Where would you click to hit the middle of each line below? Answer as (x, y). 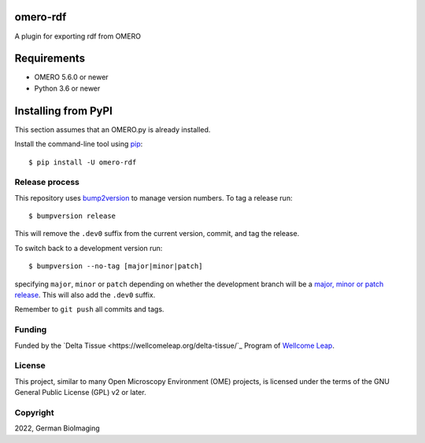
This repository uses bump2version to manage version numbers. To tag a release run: (153, 198)
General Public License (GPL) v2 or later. (80, 393)
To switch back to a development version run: (89, 248)
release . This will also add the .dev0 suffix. (85, 294)
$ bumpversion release (72, 216)
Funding (31, 330)
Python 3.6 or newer (67, 88)
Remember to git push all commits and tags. (89, 309)
